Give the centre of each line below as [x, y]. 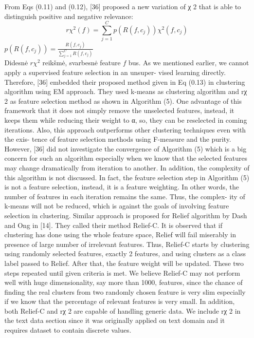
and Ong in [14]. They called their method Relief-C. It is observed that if [114, 225]
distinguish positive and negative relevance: [69, 16]
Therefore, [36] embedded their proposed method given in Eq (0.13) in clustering [125, 82]
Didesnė [16, 63]
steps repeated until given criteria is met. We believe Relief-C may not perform [122, 272]
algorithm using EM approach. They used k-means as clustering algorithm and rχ [126, 91]
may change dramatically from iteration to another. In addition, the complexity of [127, 167]
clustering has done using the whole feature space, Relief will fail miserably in [120, 235]
